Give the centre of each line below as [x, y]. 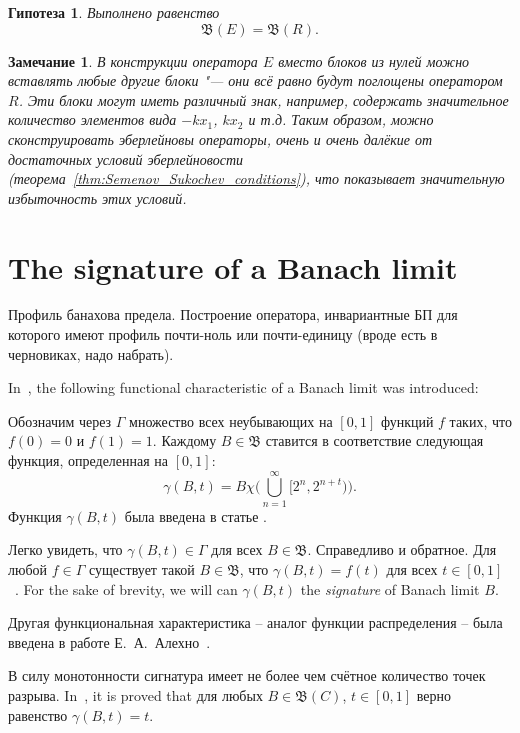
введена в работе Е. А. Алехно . [109, 641]
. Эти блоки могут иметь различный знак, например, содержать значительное [263, 99]
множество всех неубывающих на [231, 420]
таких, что [480, 420]
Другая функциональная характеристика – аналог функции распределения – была [255, 622]
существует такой [141, 568]
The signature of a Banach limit [233, 266]
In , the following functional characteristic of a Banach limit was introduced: [243, 387]
